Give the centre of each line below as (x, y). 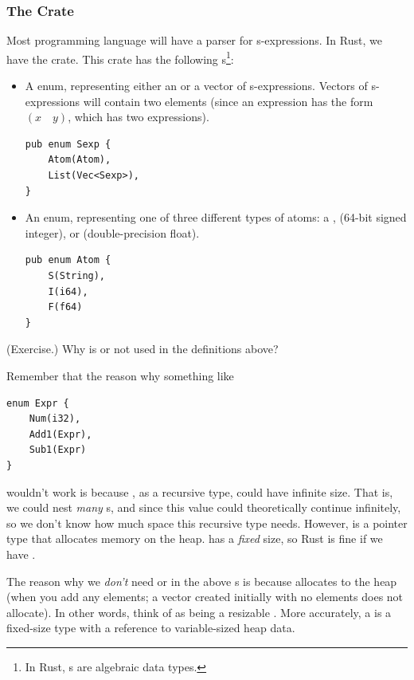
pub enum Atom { (68, 260)
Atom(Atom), (80, 160)
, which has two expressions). (139, 117)
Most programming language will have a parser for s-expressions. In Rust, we (194, 40)
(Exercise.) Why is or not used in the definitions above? (143, 349)
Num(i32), (55, 419)
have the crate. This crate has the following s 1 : (120, 57)
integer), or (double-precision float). (112, 232)
